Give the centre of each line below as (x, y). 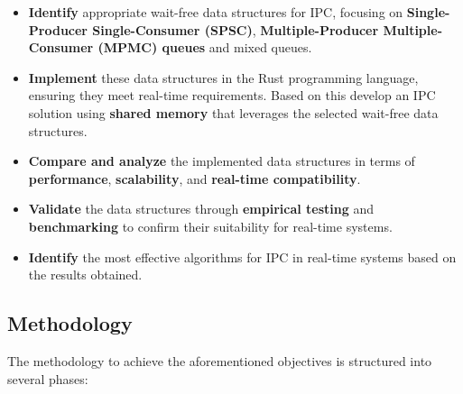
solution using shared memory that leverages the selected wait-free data (233, 112)
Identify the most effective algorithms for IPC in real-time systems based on (242, 257)
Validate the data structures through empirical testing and (201, 209)
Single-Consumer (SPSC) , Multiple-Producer (236, 29)
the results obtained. (85, 275)
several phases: (48, 378)
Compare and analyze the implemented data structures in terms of (222, 161)
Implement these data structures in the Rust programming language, (223, 77)
